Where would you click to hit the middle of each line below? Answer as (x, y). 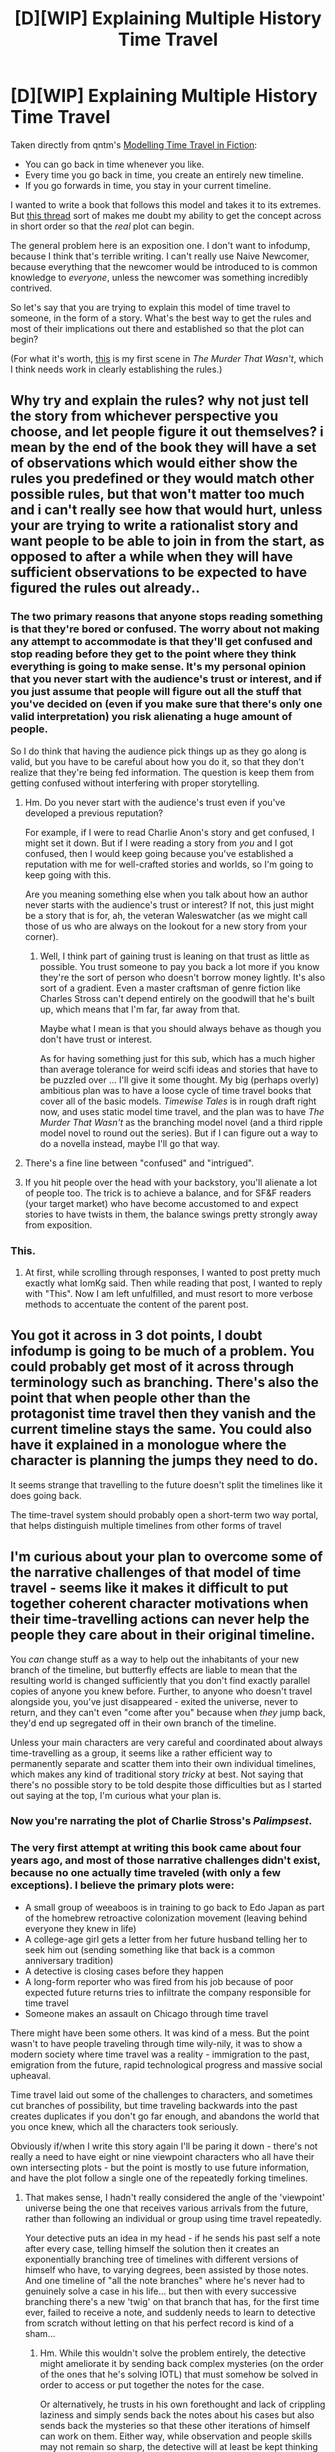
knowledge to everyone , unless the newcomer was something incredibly (159, 277)
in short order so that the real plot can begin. (102, 226)
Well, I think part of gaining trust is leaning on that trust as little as (174, 956)
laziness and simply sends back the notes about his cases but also (177, 2414)
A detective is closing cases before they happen (124, 1971)
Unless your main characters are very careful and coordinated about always (166, 1742)
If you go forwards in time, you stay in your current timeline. (148, 185)
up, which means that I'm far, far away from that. (140, 1009)
